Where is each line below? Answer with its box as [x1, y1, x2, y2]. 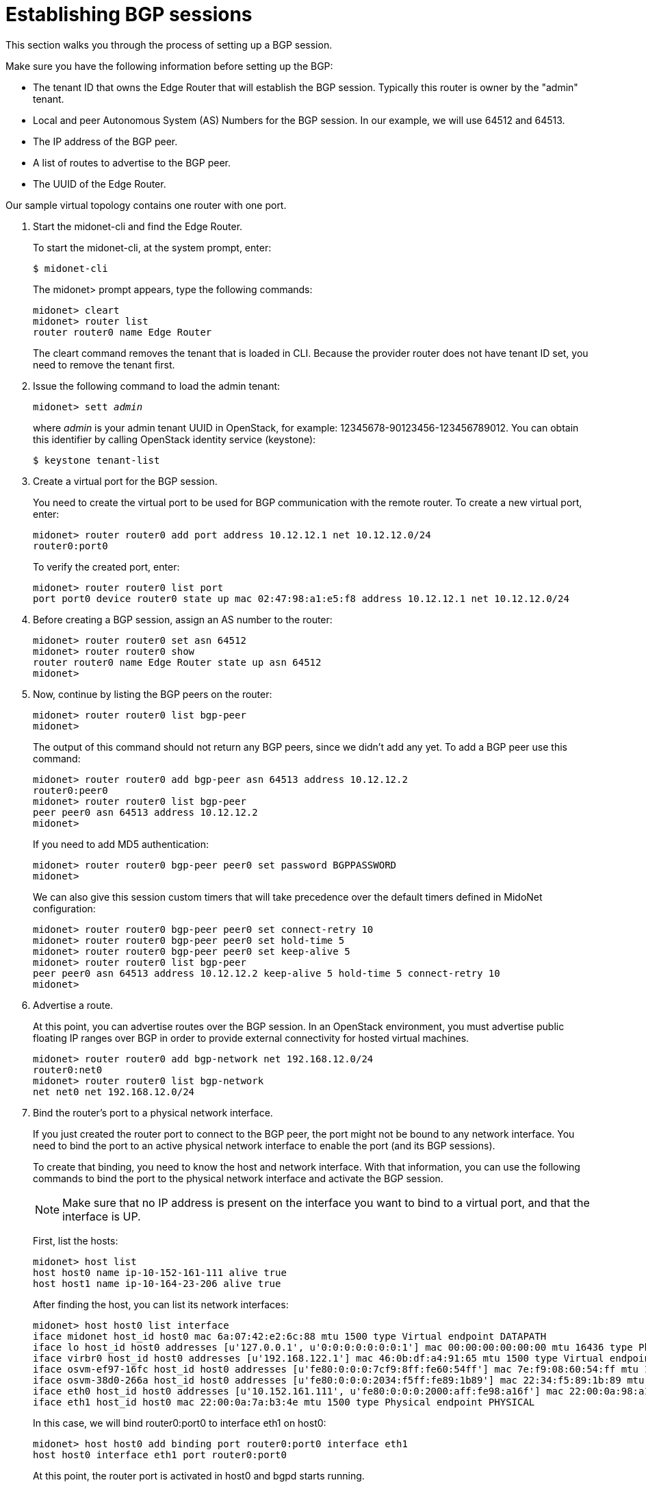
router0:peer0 [33, 784, 108, 796]
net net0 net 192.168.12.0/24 [33, 1086, 195, 1097]
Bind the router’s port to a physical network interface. [33, 1106, 273, 1119]
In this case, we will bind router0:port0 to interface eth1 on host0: [33, 1416, 326, 1429]
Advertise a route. [33, 999, 114, 1011]
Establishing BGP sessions [5, 3, 253, 26]
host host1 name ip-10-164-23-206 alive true [33, 1277, 281, 1289]
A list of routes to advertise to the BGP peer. [33, 156, 231, 168]
